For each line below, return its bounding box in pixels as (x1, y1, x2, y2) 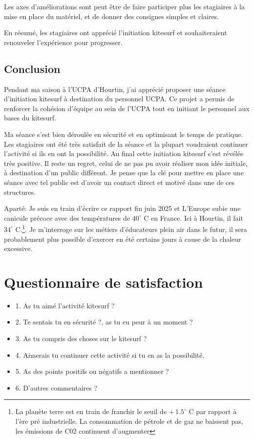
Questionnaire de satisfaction (4, 272, 203, 292)
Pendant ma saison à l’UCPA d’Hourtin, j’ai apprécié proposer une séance (4, 84, 226, 94)
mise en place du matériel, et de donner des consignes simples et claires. (4, 11, 219, 21)
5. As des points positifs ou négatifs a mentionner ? (15, 366, 169, 376)
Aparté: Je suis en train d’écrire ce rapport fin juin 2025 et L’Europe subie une (4, 203, 241, 213)
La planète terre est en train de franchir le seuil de (15, 406, 167, 416)
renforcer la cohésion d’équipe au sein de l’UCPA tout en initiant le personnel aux (4, 103, 250, 113)
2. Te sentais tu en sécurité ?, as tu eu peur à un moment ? (15, 317, 193, 327)
